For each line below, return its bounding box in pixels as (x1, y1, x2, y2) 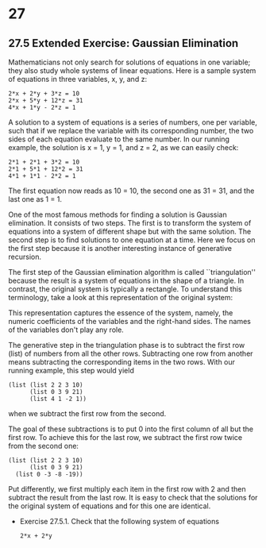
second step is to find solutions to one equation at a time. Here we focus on (8, 235, 256, 245)
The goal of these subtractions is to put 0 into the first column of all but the (8, 424, 254, 434)
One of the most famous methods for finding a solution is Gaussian (8, 210, 228, 219)
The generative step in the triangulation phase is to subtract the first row (8, 341, 245, 349)
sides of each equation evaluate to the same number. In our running (8, 134, 230, 144)
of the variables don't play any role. (8, 325, 125, 334)
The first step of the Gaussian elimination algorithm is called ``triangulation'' (8, 268, 256, 276)
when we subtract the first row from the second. (8, 409, 167, 418)
